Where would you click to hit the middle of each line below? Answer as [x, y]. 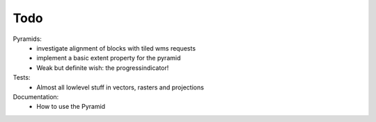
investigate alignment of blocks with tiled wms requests [116, 48]
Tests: [22, 78]
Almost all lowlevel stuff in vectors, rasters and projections [120, 87]
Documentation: [36, 96]
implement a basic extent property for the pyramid [109, 58]
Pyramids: [27, 39]
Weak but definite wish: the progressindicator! [103, 68]
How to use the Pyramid [71, 107]
